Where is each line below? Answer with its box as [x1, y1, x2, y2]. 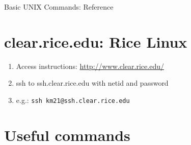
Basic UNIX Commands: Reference [4, 2, 114, 12]
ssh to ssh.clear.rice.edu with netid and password [16, 78, 169, 88]
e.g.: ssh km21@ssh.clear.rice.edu [16, 94, 130, 105]
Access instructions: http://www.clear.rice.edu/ [16, 60, 164, 71]
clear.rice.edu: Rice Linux [4, 31, 187, 52]
